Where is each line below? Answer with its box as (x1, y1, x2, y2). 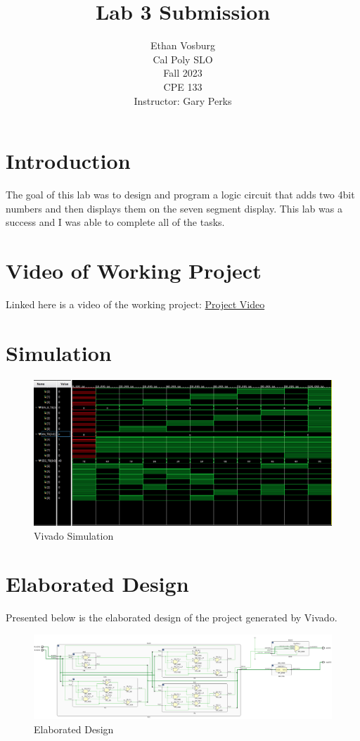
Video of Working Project (6, 256, 262, 284)
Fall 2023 (163, 65, 202, 80)
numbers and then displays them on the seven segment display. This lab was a (6, 201, 342, 215)
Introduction (6, 146, 131, 175)
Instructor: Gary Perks (134, 93, 232, 108)
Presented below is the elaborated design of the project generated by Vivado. (6, 610, 337, 625)
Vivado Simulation (34, 528, 114, 543)
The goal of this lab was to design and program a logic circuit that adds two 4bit (6, 187, 355, 202)
